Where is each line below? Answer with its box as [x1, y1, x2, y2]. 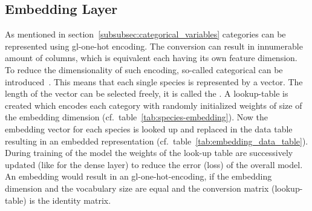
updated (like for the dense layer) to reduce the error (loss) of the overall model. [5, 158, 303, 170]
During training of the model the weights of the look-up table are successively [5, 146, 293, 159]
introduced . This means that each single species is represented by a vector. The [5, 75, 303, 88]
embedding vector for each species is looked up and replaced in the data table [5, 122, 293, 135]
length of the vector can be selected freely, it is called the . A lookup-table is [5, 87, 288, 100]
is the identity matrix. [29, 193, 111, 206]
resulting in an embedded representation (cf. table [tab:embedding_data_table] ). [5, 134, 308, 147]
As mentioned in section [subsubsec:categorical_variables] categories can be [5, 28, 286, 41]
